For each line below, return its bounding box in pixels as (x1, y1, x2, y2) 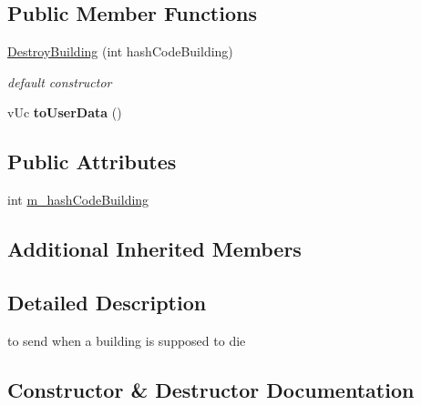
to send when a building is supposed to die (7, 330, 246, 349)
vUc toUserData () (7, 103, 122, 122)
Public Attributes (7, 147, 177, 176)
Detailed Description (7, 288, 207, 316)
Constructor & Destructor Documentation (7, 375, 415, 403)
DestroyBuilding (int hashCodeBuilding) (7, 42, 233, 61)
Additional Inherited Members (7, 235, 302, 263)
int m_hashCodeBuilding (7, 190, 149, 209)
